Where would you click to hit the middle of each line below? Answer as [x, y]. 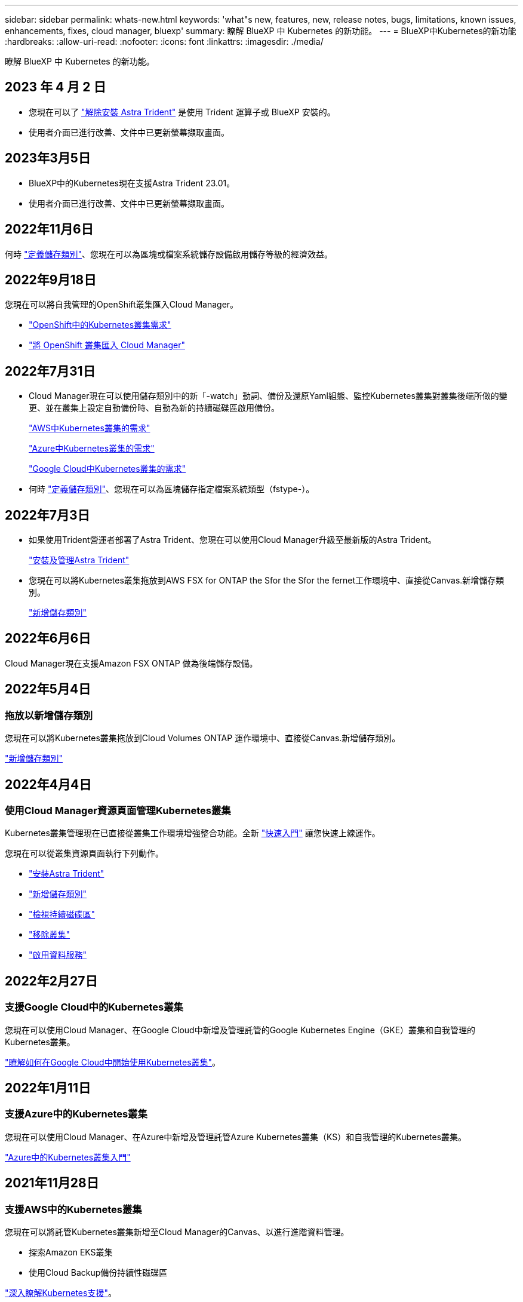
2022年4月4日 [48, 784]
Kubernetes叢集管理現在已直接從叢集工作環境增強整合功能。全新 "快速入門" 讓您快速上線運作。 [193, 833]
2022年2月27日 [51, 981]
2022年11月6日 [49, 229]
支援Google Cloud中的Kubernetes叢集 [94, 1007]
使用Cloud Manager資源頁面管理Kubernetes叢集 [118, 810]
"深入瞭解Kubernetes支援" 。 [61, 1293]
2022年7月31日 [50, 371]
